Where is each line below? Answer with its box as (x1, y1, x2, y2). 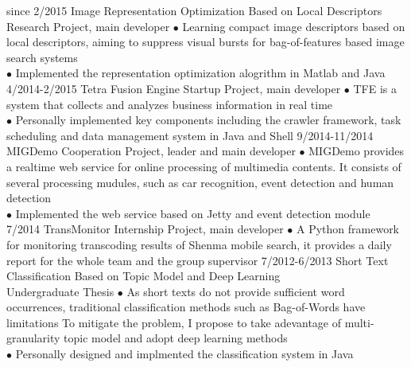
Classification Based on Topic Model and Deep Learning (6, 267, 281, 284)
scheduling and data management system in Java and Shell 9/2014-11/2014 (6, 127, 374, 143)
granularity (6, 330, 60, 346)
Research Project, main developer (6, 18, 170, 34)
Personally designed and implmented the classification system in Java (15, 346, 354, 362)
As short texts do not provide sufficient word (126, 283, 345, 299)
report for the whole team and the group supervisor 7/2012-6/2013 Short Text (6, 252, 389, 268)
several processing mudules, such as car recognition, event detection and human (6, 174, 394, 190)
